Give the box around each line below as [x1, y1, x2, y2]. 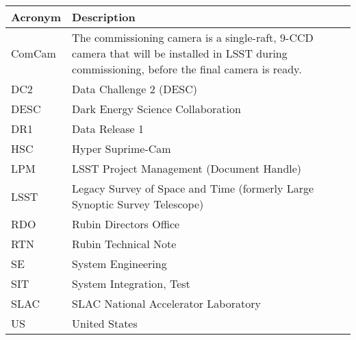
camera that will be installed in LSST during [72, 45, 288, 61]
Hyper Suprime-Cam [72, 141, 171, 156]
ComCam [11, 45, 56, 61]
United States [72, 315, 138, 331]
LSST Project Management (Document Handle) [72, 160, 302, 176]
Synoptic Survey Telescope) [72, 196, 204, 212]
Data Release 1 [72, 121, 144, 136]
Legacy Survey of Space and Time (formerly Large [72, 180, 314, 196]
